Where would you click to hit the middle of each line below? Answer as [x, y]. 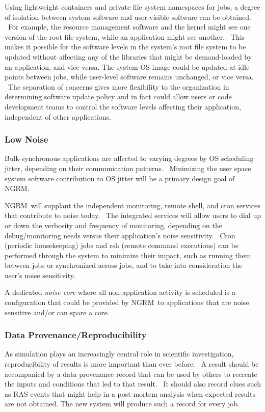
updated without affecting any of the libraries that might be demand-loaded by [128, 56]
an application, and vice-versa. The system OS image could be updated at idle [127, 66]
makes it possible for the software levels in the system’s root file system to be [125, 47]
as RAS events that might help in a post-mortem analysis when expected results [130, 393]
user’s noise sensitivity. [40, 275]
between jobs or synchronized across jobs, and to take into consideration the [124, 265]
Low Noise [26, 139]
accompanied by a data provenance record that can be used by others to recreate [131, 374]
